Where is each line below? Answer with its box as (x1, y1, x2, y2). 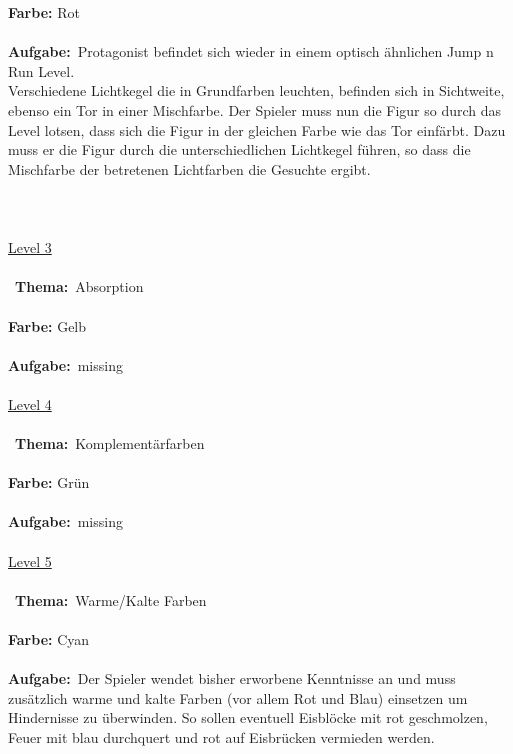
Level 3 (8, 237, 52, 258)
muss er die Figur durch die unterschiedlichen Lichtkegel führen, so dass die (8, 139, 471, 160)
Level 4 (8, 393, 52, 414)
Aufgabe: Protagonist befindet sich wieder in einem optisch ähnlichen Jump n (8, 41, 494, 62)
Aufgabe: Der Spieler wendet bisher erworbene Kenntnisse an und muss (8, 668, 456, 689)
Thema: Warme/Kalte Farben (15, 589, 207, 610)
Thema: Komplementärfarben (15, 433, 205, 454)
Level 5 (8, 550, 52, 571)
